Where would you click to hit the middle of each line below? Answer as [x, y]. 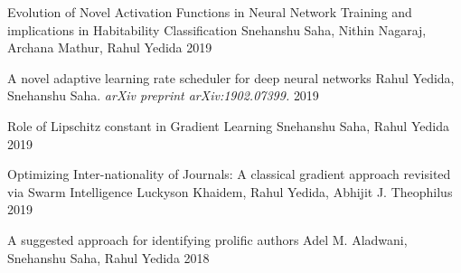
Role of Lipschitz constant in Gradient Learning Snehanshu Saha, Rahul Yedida [228, 125]
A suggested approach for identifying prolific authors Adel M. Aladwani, [207, 239]
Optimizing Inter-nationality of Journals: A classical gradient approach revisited [229, 174]
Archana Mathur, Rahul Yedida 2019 [110, 47]
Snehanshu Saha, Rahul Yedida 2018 [108, 257]
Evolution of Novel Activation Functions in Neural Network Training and [210, 12]
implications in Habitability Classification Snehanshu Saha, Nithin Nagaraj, [217, 29]
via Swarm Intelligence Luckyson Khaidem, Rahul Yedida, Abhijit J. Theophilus [230, 191]
